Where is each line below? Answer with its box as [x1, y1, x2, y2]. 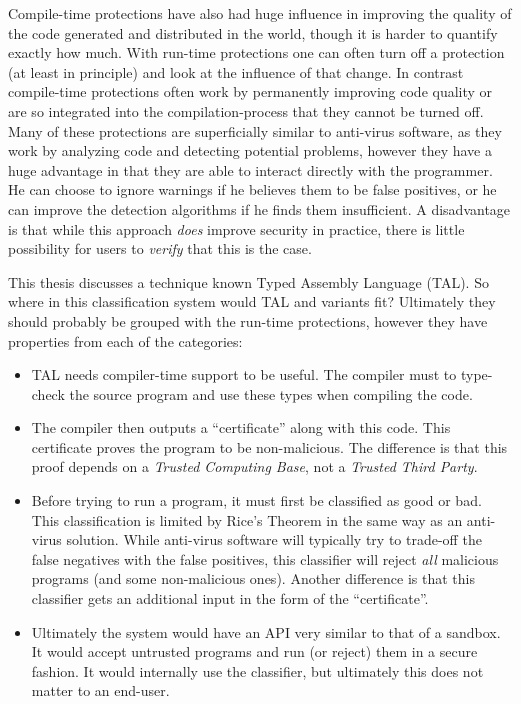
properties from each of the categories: [8, 330, 243, 351]
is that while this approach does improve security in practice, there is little [8, 218, 465, 239]
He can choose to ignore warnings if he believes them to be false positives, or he [8, 179, 497, 200]
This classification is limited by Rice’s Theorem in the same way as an [31, 509, 463, 530]
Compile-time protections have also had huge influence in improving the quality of [8, 3, 512, 23]
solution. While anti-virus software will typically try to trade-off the [66, 529, 482, 550]
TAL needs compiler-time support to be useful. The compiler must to [31, 364, 457, 385]
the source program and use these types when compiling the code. [69, 383, 473, 404]
